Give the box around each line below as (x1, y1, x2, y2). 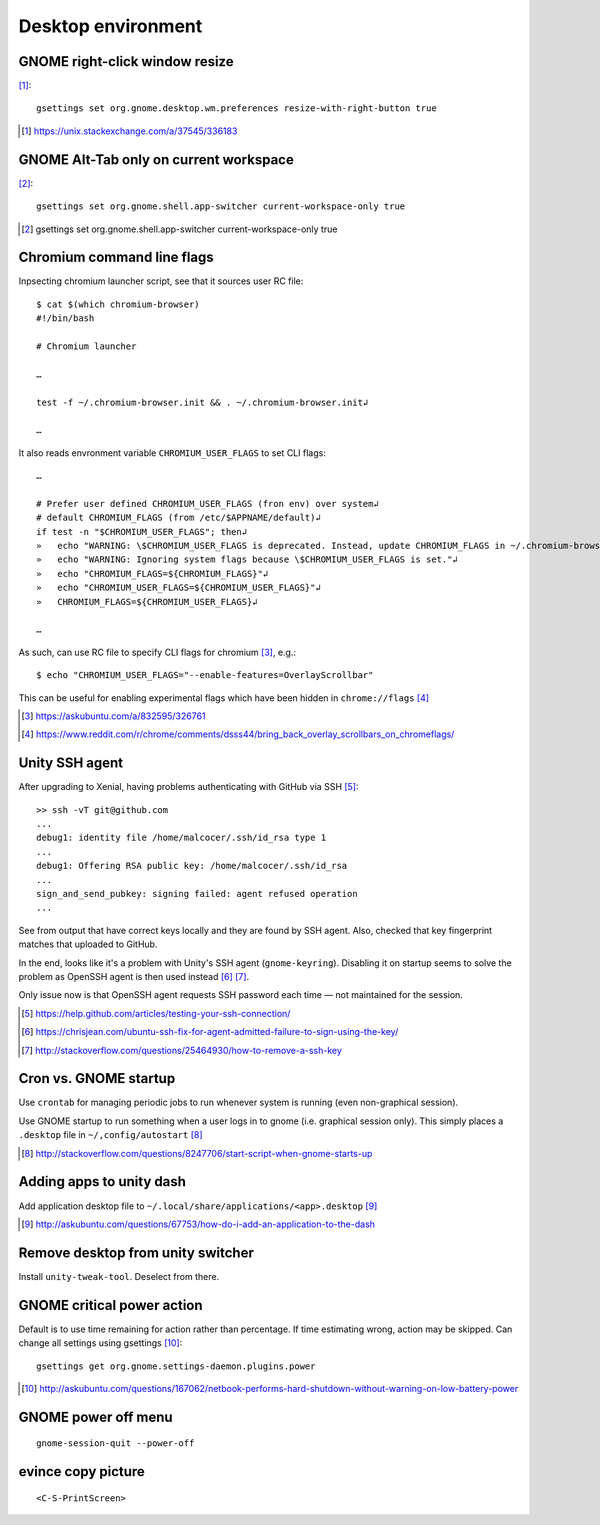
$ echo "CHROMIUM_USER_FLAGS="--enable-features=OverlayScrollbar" (36, 670, 374, 681)
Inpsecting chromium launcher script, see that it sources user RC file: (18, 275, 304, 287)
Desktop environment (18, 15, 203, 37)
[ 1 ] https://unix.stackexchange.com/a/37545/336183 (21, 125, 238, 137)
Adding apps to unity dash (18, 1173, 187, 1190)
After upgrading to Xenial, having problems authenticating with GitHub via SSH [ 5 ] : (18, 781, 359, 793)
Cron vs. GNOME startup (18, 1070, 176, 1087)
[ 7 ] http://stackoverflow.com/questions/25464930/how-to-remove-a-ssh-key (21, 1044, 342, 1056)
